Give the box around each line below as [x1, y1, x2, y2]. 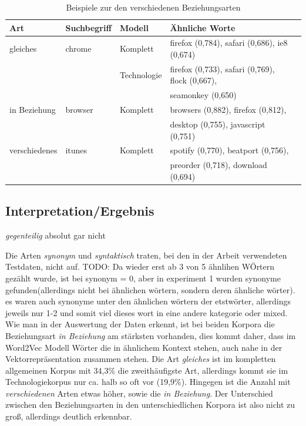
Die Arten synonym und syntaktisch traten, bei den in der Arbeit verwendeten [5, 249, 287, 261]
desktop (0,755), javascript [170, 118, 265, 130]
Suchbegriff [65, 21, 112, 33]
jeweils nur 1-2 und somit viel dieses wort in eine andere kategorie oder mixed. [5, 306, 288, 318]
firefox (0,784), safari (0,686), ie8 [170, 36, 288, 49]
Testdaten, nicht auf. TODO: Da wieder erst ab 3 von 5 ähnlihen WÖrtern [5, 260, 275, 273]
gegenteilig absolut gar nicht [5, 229, 106, 241]
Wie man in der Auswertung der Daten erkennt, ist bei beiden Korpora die [5, 318, 275, 330]
